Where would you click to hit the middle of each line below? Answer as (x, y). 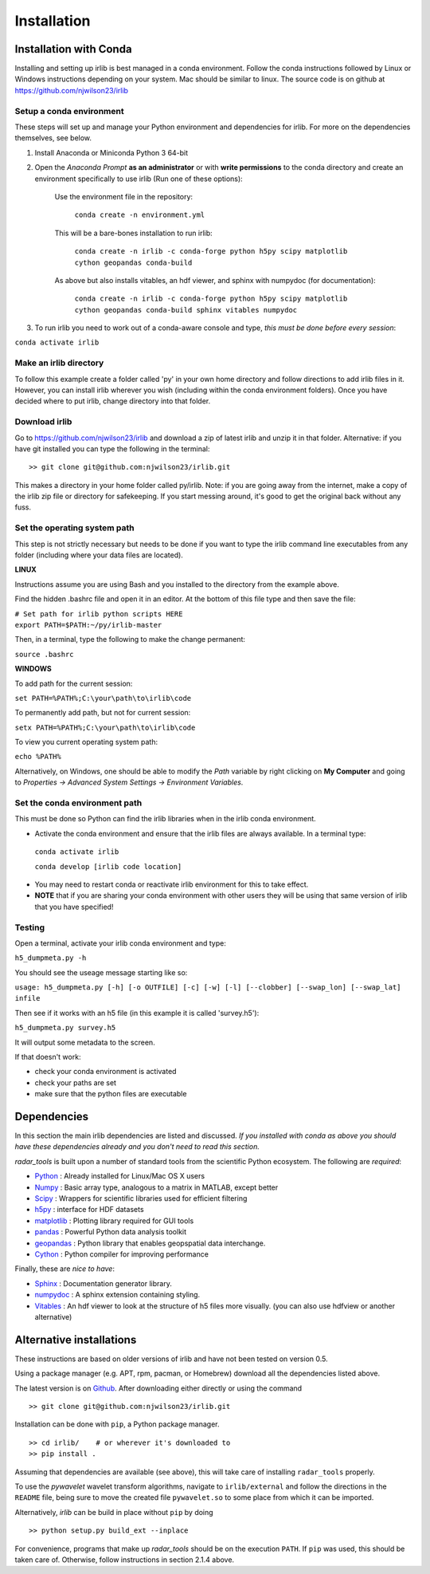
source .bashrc (45, 654)
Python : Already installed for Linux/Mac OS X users (120, 1176)
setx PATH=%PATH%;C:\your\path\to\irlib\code (105, 727)
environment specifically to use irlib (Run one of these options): (139, 179)
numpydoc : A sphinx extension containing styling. (117, 1295)
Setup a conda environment (69, 111)
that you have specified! (74, 907)
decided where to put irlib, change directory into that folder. (113, 401)
